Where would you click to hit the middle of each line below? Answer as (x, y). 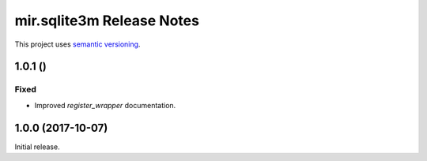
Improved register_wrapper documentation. (105, 105)
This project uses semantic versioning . (77, 44)
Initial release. (37, 147)
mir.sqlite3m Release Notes (107, 21)
